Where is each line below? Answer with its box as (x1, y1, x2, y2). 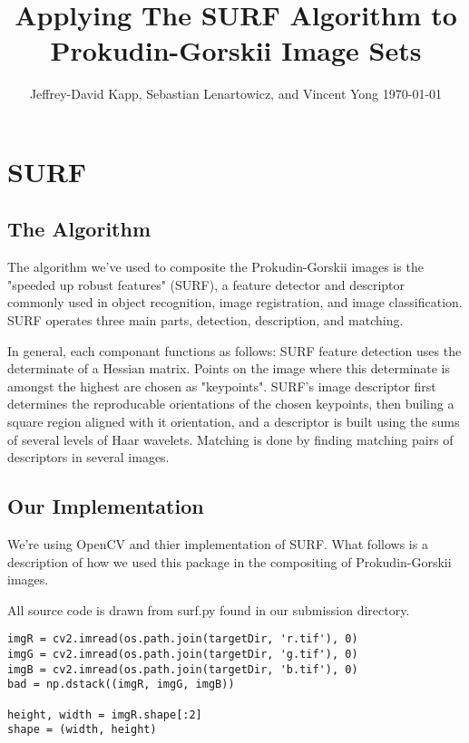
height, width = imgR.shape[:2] (7, 708, 202, 721)
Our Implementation (7, 492, 204, 520)
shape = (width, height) (7, 723, 157, 737)
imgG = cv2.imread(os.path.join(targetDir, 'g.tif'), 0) (7, 648, 358, 661)
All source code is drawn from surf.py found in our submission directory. (7, 600, 410, 619)
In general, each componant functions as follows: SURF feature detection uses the (7, 341, 462, 360)
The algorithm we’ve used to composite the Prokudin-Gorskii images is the (7, 257, 424, 276)
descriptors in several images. (7, 448, 170, 467)
